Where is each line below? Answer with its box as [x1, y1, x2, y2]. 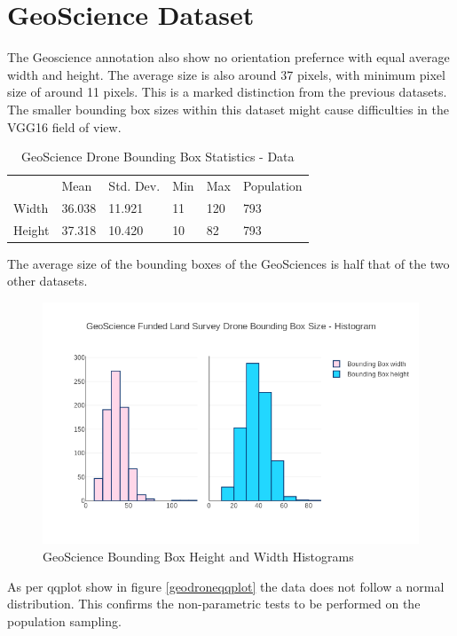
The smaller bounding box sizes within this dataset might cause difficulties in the [7, 99, 449, 118]
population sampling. [7, 611, 122, 630]
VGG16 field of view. [7, 117, 122, 136]
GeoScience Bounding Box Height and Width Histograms [43, 547, 354, 566]
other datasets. [7, 271, 88, 290]
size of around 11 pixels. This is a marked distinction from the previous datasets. [7, 82, 447, 101]
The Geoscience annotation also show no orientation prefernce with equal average [7, 48, 450, 67]
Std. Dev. [108, 176, 161, 194]
